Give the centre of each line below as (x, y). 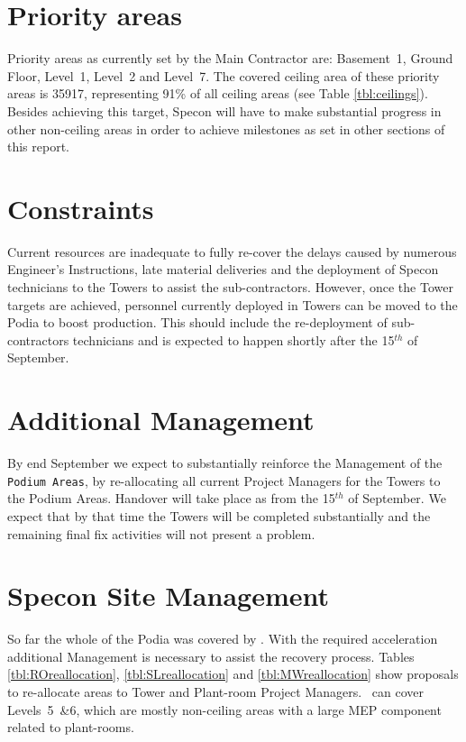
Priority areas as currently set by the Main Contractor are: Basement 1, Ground (230, 58)
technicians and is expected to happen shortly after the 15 (233, 339)
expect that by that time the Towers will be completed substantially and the (219, 515)
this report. (39, 147)
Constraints (81, 208)
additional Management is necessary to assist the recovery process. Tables (211, 656)
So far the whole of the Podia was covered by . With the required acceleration (223, 639)
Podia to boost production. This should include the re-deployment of (197, 322)
